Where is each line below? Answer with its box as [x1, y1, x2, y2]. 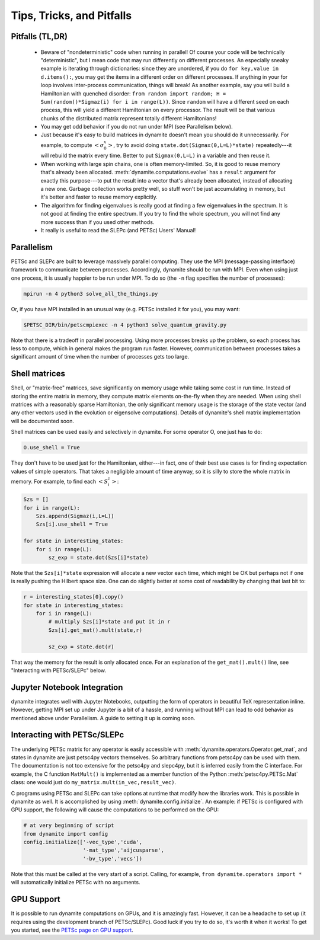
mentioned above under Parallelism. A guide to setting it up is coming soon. [11, 714, 196, 721]
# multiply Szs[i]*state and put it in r [48, 618, 171, 625]
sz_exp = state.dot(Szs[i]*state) [48, 554, 149, 561]
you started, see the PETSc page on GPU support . [11, 926, 133, 933]
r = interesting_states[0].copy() [23, 593, 124, 600]
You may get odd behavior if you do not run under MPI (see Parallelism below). [40, 123, 233, 130]
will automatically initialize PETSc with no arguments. [11, 879, 140, 886]
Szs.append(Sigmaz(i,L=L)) [36, 513, 115, 519]
